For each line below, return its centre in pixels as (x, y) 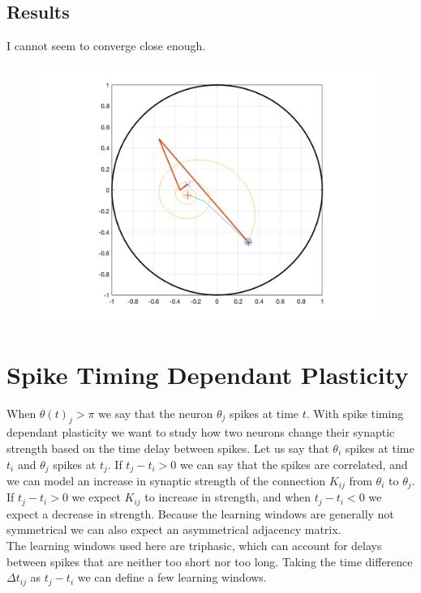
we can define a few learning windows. (172, 577)
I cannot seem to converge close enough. (106, 46)
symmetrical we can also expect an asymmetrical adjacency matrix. (174, 529)
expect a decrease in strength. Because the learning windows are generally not (200, 513)
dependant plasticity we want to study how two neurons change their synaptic (201, 432)
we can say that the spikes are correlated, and (294, 464)
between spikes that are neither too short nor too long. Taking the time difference (210, 561)
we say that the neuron (156, 413)
